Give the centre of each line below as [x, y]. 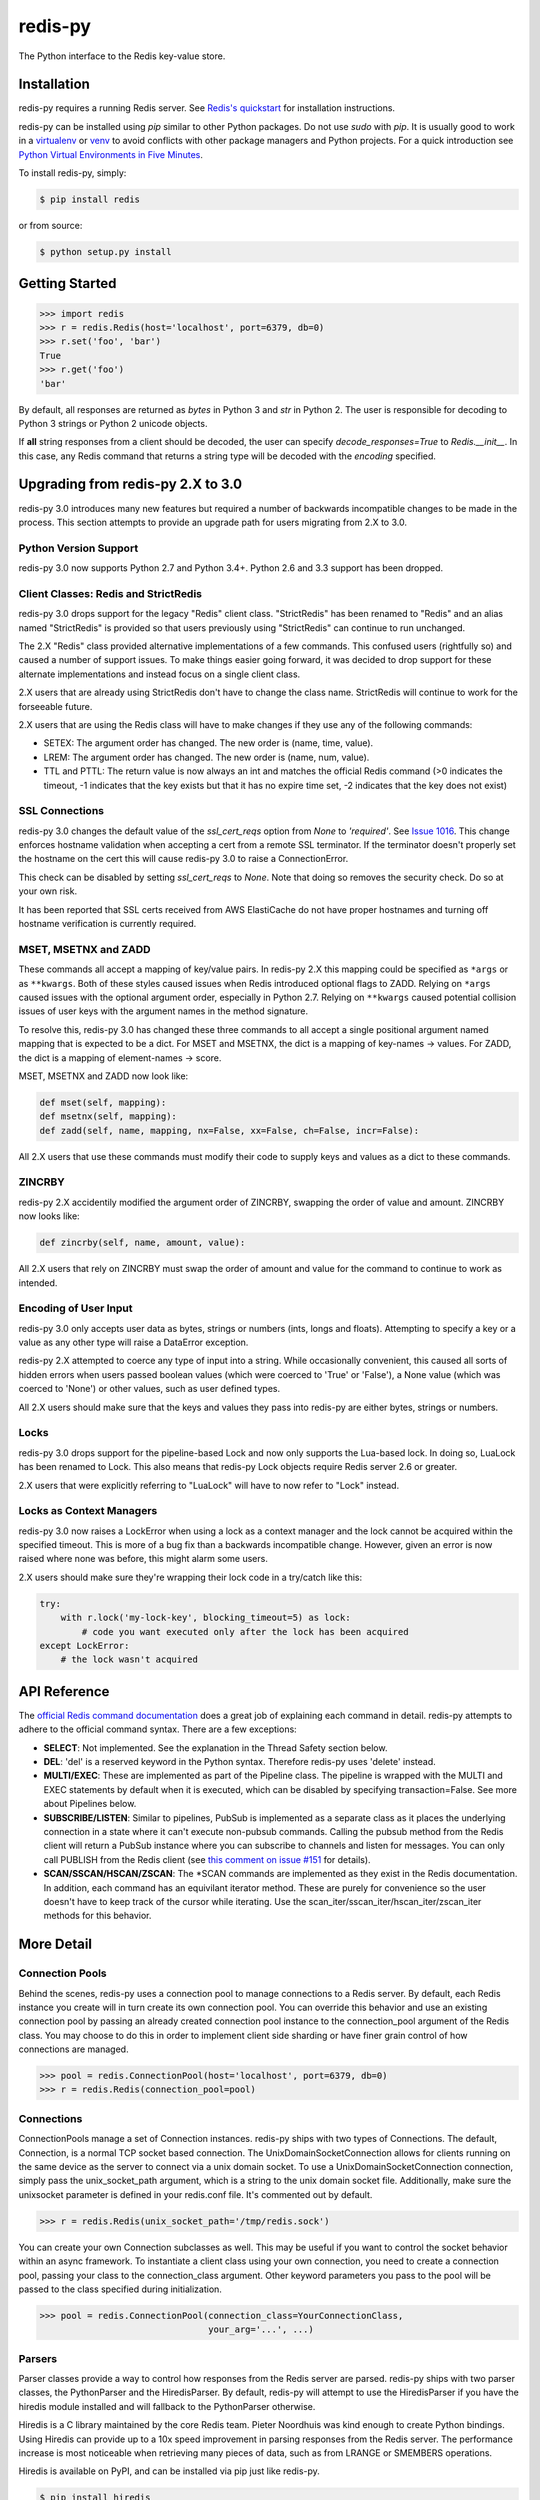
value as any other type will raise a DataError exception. [133, 1342]
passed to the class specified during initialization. [120, 2289]
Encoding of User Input [76, 1308]
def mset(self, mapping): [103, 1102]
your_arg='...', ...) [261, 2329]
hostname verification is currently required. [107, 924]
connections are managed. [73, 2049]
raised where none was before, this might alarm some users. [143, 1559]
